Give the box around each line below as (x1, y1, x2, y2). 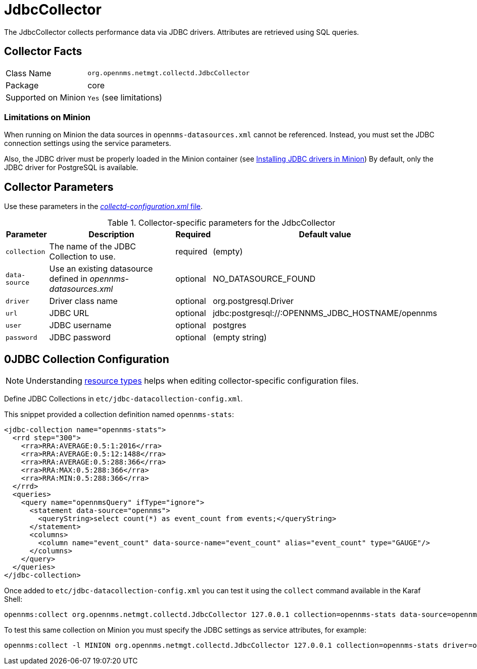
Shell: (4, 595, 23, 604)
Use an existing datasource (49, 264, 153, 274)
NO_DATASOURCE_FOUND (213, 274, 316, 284)
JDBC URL (49, 308, 89, 319)
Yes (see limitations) (87, 92, 162, 102)
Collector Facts (4, 45, 82, 58)
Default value (299, 229, 351, 240)
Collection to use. (49, 251, 116, 262)
